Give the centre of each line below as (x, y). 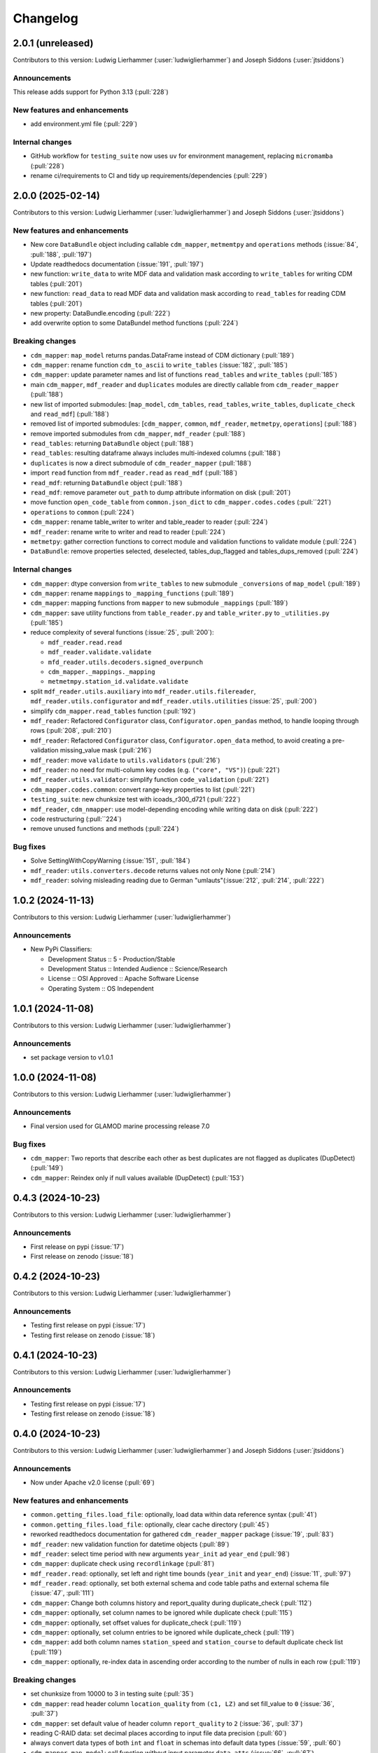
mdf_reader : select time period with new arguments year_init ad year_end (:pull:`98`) (160, 1554)
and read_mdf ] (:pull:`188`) (70, 414)
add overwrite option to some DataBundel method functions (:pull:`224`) (134, 323)
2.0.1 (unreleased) (53, 43)
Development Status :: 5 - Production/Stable (112, 959)
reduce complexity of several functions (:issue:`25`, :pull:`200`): (122, 632)
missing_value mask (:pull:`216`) (106, 750)
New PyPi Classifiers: (61, 949)
